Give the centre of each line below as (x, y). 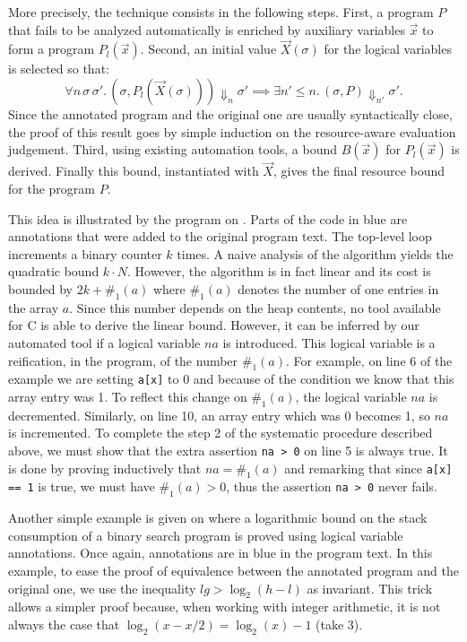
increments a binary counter (85, 253)
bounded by (40, 288)
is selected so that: (59, 69)
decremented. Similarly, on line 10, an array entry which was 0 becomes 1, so (219, 415)
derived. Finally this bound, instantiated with (134, 171)
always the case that (64, 624)
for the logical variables (388, 49)
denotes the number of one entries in (338, 288)
